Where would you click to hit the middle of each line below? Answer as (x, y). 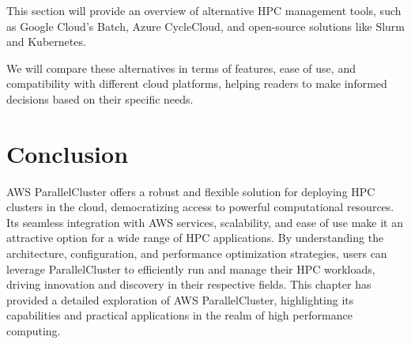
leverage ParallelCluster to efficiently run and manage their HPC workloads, (191, 268)
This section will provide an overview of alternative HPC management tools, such (204, 10)
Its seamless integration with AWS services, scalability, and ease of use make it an (205, 222)
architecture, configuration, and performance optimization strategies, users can (197, 253)
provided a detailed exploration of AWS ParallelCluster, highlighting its (180, 299)
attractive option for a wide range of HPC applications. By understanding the (195, 238)
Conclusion (68, 153)
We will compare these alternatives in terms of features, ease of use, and (181, 68)
